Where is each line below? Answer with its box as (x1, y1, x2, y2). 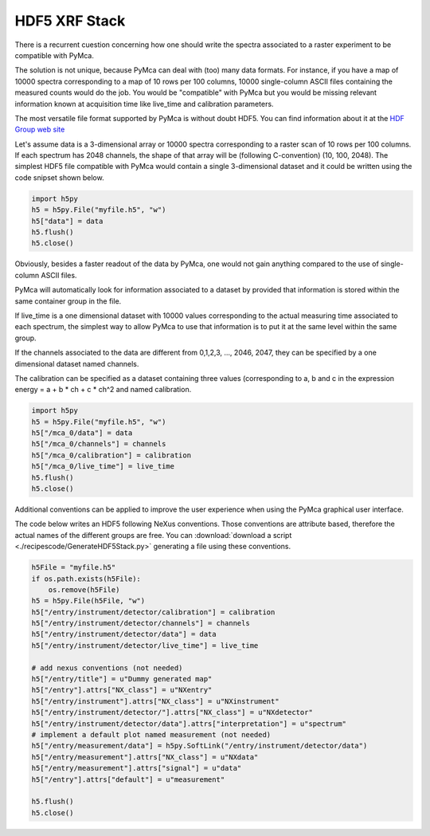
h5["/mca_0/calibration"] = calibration (31, 450, 191, 460)
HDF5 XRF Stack (14, 12, 126, 29)
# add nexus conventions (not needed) (31, 663, 183, 673)
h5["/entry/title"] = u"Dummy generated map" (31, 674, 213, 684)
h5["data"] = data (31, 216, 104, 226)
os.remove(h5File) (48, 585, 120, 594)
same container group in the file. (14, 296, 122, 306)
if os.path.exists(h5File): (31, 574, 141, 583)
